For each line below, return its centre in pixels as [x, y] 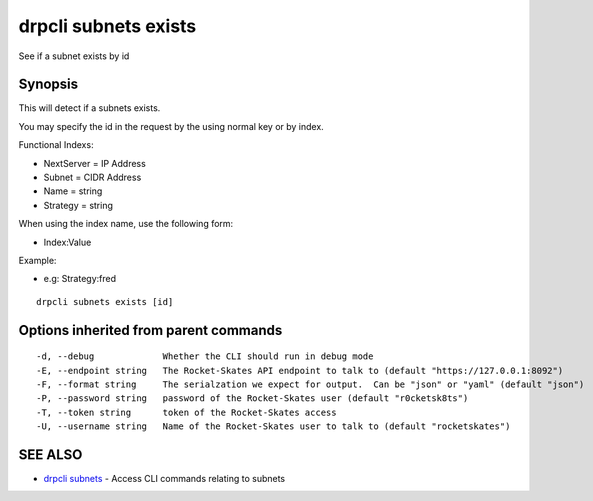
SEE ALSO [50, 454]
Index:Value [67, 242]
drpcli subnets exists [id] [105, 301]
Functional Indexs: [56, 145]
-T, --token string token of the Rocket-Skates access [186, 412]
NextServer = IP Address [95, 163]
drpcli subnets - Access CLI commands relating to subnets [164, 479]
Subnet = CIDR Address [92, 177]
